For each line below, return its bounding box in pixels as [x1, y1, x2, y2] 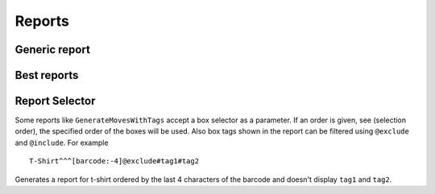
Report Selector [14, 94, 96, 108]
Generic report [14, 43, 90, 56]
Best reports [14, 68, 79, 82]
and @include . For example [14, 138, 109, 147]
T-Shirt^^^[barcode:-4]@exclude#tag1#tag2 [29, 157, 200, 166]
